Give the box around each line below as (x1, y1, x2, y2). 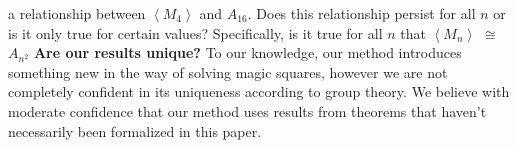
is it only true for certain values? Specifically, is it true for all (8, 22, 383, 43)
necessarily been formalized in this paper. (8, 120, 262, 141)
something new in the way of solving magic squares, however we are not (8, 61, 448, 82)
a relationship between (8, 3, 146, 23)
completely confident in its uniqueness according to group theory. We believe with (8, 81, 510, 102)
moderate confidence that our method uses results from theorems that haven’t (8, 100, 487, 121)
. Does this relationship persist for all (247, 3, 476, 23)
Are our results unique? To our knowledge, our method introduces (33, 42, 462, 63)
